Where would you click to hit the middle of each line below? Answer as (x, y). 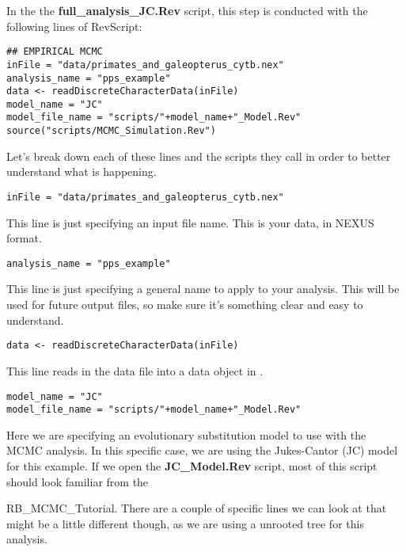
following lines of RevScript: (74, 26)
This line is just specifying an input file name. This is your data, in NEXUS (190, 222)
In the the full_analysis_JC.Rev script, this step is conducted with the (187, 10)
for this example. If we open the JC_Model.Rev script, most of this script (192, 466)
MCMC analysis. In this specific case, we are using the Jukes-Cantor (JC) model (202, 450)
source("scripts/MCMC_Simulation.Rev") (111, 131)
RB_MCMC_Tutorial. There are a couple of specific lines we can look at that (197, 508)
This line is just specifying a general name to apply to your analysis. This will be (203, 289)
